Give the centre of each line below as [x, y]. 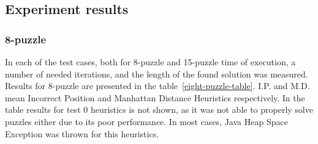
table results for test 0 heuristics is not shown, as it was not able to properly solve [159, 110]
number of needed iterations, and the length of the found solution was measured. [157, 74]
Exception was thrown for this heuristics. [82, 133]
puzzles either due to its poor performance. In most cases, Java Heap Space [146, 121]
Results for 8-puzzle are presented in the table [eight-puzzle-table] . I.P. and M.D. [157, 86]
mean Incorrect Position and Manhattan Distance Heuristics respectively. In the [155, 97]
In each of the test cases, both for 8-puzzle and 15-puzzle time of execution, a [150, 62]
